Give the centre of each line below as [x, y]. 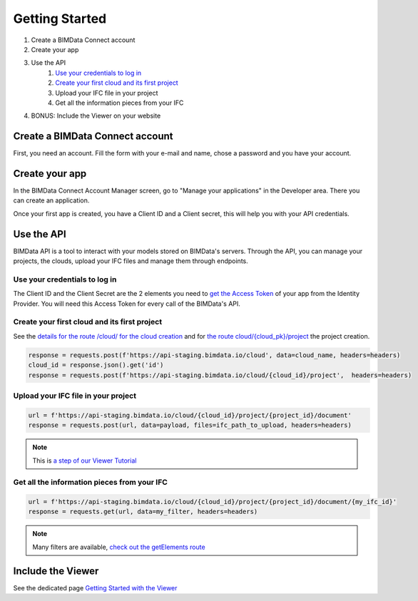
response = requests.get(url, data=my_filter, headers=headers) [143, 512]
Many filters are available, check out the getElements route [119, 547]
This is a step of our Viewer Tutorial [85, 461]
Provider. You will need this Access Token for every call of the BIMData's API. [127, 304]
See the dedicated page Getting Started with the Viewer [95, 587]
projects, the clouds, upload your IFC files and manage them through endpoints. [131, 261]
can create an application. [51, 200]
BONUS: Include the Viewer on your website [96, 116]
